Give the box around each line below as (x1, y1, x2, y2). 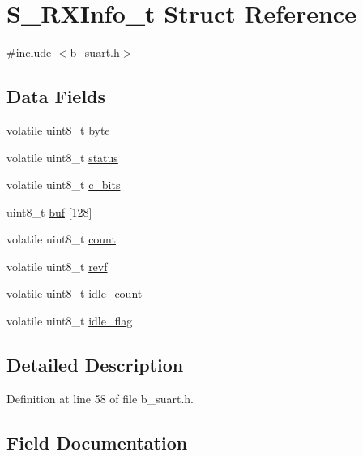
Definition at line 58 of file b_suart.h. (6, 389, 194, 407)
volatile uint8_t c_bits (6, 176, 121, 193)
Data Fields (6, 84, 106, 109)
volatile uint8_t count (6, 230, 116, 247)
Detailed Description (6, 352, 184, 377)
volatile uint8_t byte (6, 121, 110, 138)
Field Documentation (6, 429, 188, 454)
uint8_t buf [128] (6, 203, 92, 220)
